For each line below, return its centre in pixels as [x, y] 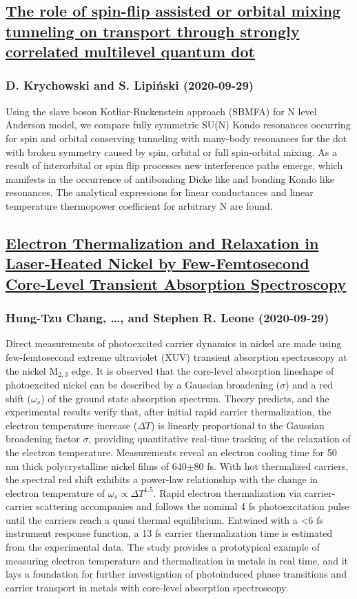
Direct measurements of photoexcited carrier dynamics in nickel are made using [174, 343]
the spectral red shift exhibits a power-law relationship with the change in [162, 479]
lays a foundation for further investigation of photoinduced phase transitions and [176, 574]
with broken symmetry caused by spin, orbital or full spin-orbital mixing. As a [171, 151]
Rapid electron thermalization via [231, 492]
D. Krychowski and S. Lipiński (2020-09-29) [130, 85]
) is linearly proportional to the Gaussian [238, 425]
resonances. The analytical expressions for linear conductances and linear [160, 192]
